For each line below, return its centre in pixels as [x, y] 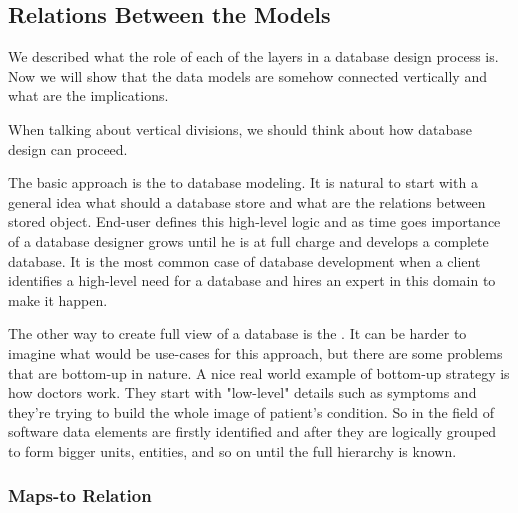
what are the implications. [88, 95]
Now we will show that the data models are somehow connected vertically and [247, 75]
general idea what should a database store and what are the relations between [247, 201]
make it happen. [58, 299]
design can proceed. [68, 148]
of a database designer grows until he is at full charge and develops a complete [248, 240]
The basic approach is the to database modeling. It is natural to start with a [243, 182]
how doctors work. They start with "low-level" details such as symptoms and [242, 392]
